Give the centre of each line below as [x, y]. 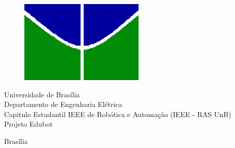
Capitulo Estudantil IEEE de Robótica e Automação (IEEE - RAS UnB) [118, 114]
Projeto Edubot [28, 124]
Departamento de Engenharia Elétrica [63, 104]
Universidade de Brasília [42, 94]
